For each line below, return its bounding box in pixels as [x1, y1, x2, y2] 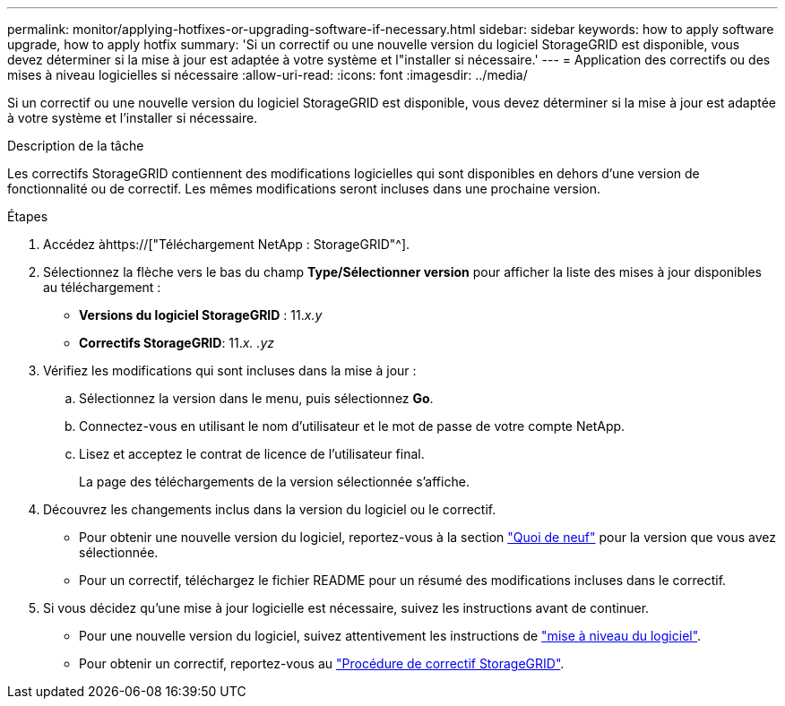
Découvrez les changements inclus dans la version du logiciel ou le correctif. [43, 502, 496, 517]
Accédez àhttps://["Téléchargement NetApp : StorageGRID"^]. [43, 237, 410, 252]
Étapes [7, 209, 48, 224]
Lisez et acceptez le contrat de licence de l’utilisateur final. [79, 446, 425, 461]
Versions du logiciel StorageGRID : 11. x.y [79, 307, 323, 323]
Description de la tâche [7, 138, 144, 153]
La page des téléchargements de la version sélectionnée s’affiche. [79, 474, 470, 489]
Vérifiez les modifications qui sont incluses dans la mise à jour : [43, 363, 417, 378]
